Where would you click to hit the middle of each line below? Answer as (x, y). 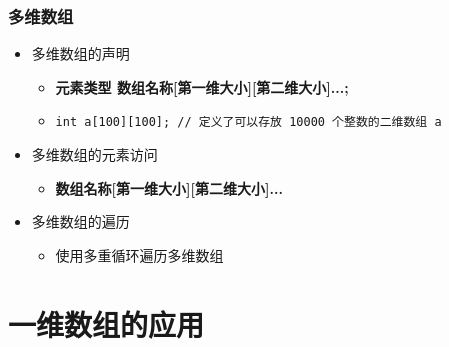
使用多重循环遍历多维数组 (139, 254)
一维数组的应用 (106, 323)
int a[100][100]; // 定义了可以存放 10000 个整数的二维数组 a (248, 122)
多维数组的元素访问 (94, 154)
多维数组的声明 (80, 53)
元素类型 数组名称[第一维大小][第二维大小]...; (202, 86)
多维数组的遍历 (80, 221)
